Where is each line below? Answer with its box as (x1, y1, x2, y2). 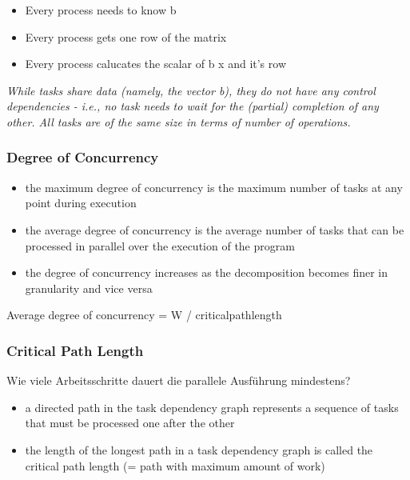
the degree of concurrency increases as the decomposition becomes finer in (25, 264, 388, 281)
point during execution (25, 194, 137, 211)
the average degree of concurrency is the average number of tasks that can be (25, 221, 404, 238)
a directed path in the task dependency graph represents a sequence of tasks (25, 398, 399, 415)
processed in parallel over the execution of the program (25, 237, 295, 254)
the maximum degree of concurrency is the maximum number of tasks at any (25, 178, 403, 195)
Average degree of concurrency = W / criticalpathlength (6, 306, 282, 323)
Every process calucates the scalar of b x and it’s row (25, 55, 286, 72)
